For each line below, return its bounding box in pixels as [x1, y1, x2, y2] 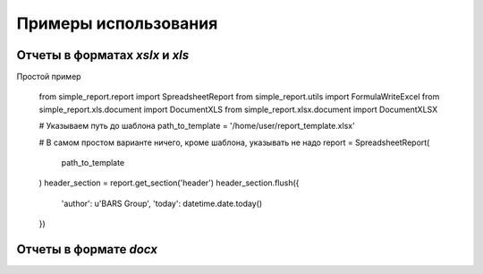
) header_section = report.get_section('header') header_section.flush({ [38, 177, 300, 188]
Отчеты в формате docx [16, 242, 158, 257]
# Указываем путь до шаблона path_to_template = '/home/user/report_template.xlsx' [38, 121, 355, 132]
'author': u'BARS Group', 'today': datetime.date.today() [61, 198, 263, 209]
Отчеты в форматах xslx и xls [16, 47, 190, 63]
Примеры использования [16, 13, 218, 33]
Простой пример [16, 72, 81, 82]
